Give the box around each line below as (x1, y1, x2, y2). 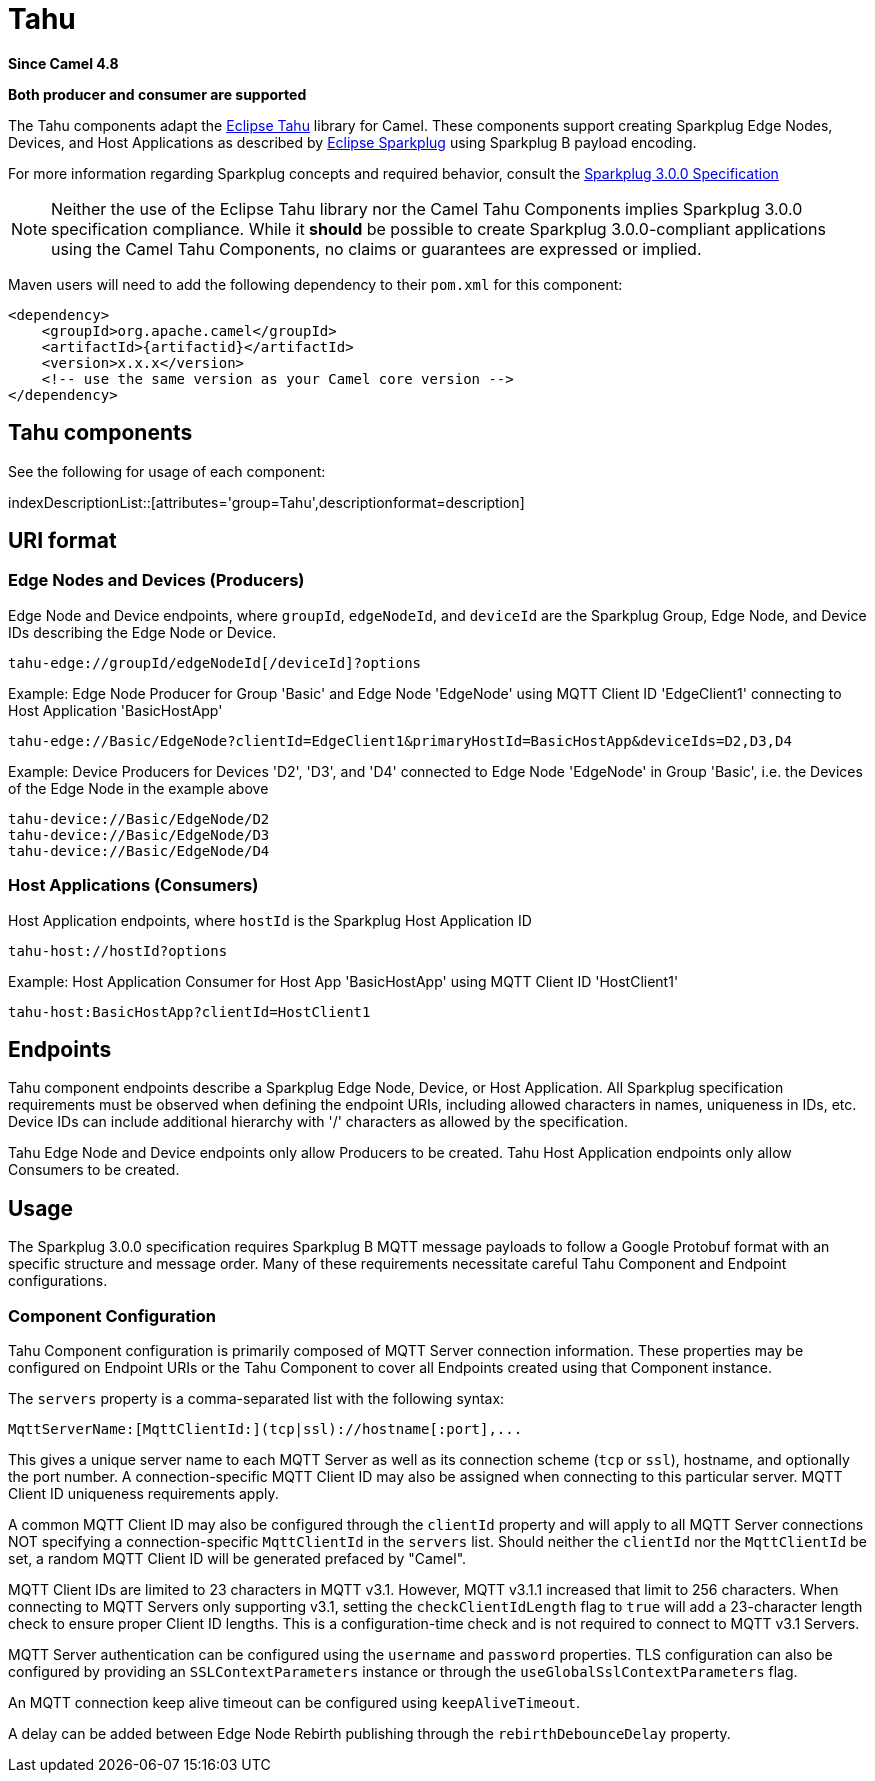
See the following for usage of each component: (8, 462, 326, 480)
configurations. (8, 1272, 108, 1290)
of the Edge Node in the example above (8, 779, 269, 797)
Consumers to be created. (8, 1161, 180, 1179)
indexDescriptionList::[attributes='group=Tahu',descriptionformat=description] (8, 493, 525, 511)
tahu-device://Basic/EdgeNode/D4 (8, 842, 270, 859)
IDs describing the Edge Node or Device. (8, 623, 277, 641)
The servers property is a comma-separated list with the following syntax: (8, 1390, 505, 1407)
